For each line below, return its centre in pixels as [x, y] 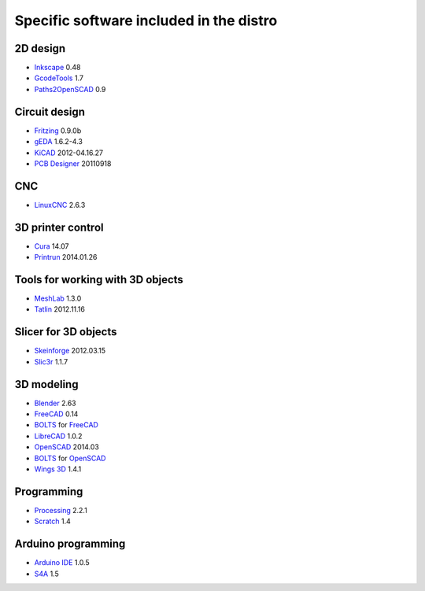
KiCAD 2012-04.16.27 [69, 153]
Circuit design [50, 111]
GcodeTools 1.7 [59, 78]
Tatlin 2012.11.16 [60, 309]
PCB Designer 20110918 [73, 163]
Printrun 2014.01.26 [66, 257]
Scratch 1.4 [52, 521]
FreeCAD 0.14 [56, 414]
